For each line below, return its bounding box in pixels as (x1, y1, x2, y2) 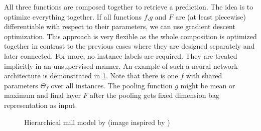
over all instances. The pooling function (51, 80, 173, 90)
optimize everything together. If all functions (4, 11, 142, 22)
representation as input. (4, 99, 77, 110)
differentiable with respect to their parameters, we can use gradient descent (4, 21, 235, 32)
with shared (186, 70, 222, 81)
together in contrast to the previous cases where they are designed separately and (4, 41, 255, 51)
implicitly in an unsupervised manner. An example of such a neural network (4, 60, 238, 71)
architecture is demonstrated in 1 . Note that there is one (4, 70, 178, 81)
